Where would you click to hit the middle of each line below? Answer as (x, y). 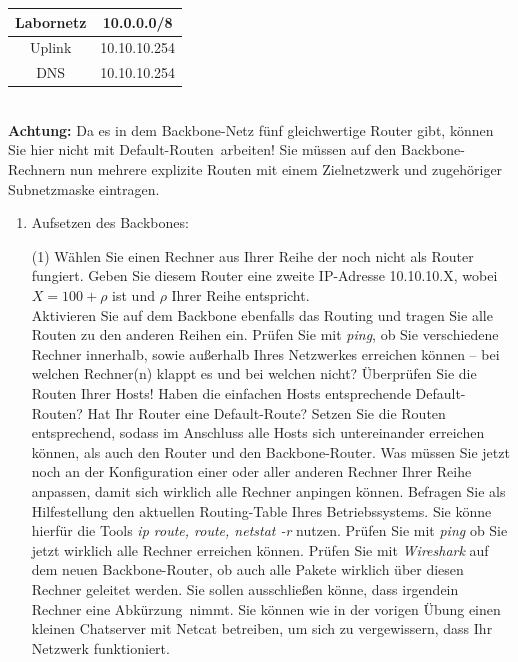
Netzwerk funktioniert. (100, 647)
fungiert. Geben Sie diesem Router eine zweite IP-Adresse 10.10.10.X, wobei (264, 275)
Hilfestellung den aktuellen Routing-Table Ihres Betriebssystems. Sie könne (261, 510)
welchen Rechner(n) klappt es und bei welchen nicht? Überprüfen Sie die (254, 373)
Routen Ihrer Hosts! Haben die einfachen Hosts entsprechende (221, 393)
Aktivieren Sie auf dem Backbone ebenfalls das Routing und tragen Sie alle (262, 314)
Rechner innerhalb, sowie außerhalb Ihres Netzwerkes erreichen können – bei (265, 353)
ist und (133, 295)
